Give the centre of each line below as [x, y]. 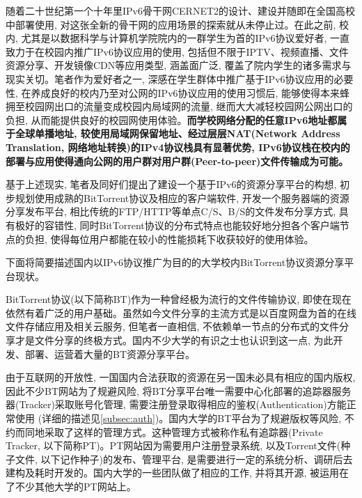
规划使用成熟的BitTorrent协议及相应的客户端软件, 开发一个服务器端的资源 [182, 197]
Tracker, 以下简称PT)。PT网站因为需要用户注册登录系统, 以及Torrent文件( [173, 445]
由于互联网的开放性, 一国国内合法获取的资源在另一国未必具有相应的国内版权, [181, 377]
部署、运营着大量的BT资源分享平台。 [110, 353]
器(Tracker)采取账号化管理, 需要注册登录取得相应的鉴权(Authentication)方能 [176, 404]
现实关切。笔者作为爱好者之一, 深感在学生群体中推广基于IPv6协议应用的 [170, 78]
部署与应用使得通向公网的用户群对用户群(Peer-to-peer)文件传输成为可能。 [177, 161]
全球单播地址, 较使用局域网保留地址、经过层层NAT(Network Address [178, 133]
